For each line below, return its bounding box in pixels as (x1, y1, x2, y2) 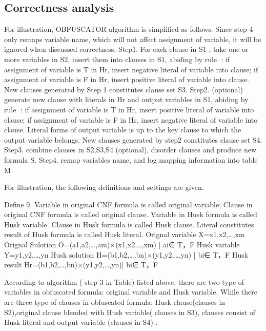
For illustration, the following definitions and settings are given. (4, 182, 204, 192)
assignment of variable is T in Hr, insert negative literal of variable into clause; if (4, 64, 258, 74)
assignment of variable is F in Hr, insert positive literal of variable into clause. (4, 74, 250, 85)
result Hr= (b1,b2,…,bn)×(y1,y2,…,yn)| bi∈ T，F (4, 259, 158, 270)
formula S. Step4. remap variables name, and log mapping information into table (4, 154, 258, 165)
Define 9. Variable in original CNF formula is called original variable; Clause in (4, 199, 253, 209)
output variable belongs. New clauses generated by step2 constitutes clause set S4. (4, 134, 262, 145)
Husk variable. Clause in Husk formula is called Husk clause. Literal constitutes (4, 219, 254, 229)
